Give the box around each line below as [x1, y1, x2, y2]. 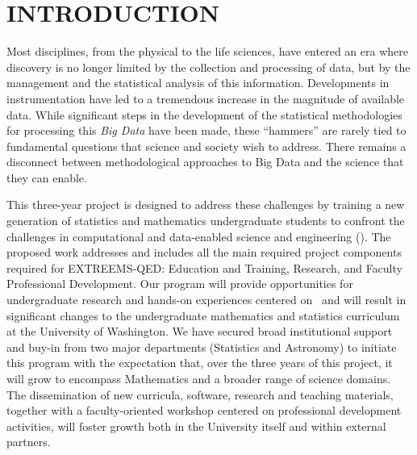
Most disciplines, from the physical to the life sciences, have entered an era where [6, 43, 408, 60]
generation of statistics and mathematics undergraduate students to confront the [6, 212, 405, 229]
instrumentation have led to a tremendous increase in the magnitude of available [6, 90, 405, 106]
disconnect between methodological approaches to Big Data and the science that [6, 153, 404, 170]
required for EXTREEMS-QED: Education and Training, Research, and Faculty [6, 259, 402, 276]
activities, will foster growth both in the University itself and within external [6, 417, 386, 434]
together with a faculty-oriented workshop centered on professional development [6, 402, 402, 419]
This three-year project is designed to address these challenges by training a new [6, 196, 405, 213]
